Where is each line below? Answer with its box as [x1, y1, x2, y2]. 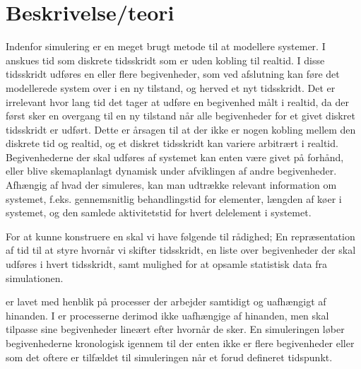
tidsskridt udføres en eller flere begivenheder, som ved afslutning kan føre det [6, 66, 340, 81]
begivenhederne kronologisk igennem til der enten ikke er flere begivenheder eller [6, 336, 355, 350]
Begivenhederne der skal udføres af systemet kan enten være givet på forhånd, [6, 149, 344, 164]
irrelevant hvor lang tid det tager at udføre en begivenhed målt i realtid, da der [6, 94, 350, 109]
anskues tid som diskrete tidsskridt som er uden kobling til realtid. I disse [6, 52, 325, 67]
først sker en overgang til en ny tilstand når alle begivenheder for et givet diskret [6, 108, 355, 123]
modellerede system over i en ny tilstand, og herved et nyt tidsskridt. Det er [6, 80, 336, 95]
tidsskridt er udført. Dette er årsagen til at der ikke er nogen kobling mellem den [6, 122, 356, 136]
